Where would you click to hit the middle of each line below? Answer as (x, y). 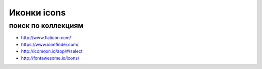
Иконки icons (37, 13)
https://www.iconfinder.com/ (50, 44)
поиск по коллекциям (46, 26)
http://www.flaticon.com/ (46, 38)
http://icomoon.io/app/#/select (52, 51)
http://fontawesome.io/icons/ (50, 58)
